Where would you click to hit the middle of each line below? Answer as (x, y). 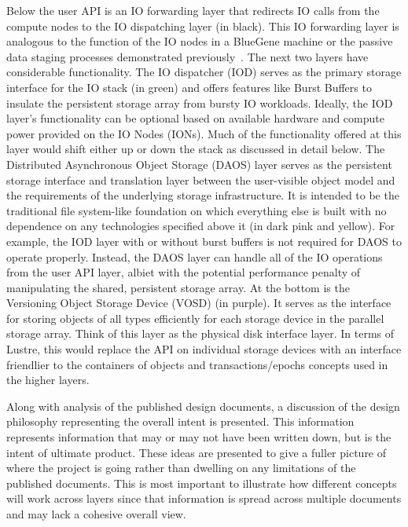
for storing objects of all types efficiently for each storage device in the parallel (195, 318)
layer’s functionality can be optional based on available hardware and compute (195, 118)
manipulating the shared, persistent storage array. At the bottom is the (178, 287)
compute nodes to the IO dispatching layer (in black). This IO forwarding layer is (203, 26)
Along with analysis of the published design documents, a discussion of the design (203, 406)
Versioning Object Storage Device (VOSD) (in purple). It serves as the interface (199, 303)
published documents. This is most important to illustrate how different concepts (202, 483)
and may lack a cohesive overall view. (96, 514)
